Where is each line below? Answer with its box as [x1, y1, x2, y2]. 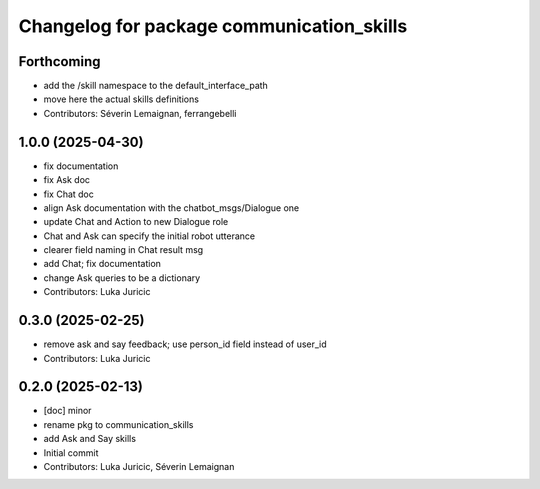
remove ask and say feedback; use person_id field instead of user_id [43, 338, 327, 350]
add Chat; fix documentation [43, 258, 162, 270]
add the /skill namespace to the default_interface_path [43, 80, 269, 92]
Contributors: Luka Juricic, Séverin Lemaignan [43, 461, 235, 473]
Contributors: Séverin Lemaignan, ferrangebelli [43, 107, 237, 119]
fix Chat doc [43, 188, 95, 200]
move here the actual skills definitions [43, 93, 200, 105]
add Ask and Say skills [43, 433, 137, 445]
